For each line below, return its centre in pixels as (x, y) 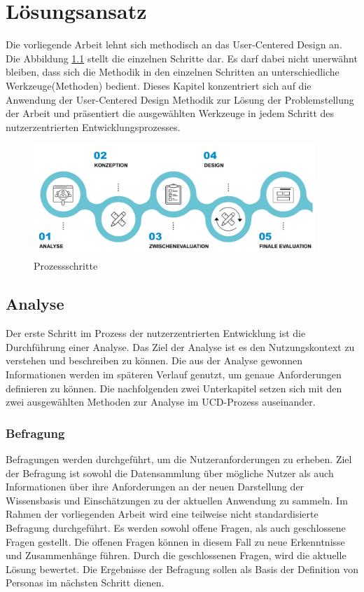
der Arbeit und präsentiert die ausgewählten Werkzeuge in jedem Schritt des (170, 113)
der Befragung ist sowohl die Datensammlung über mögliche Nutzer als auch (170, 473)
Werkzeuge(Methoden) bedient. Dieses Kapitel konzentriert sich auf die (159, 85)
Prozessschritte (66, 266)
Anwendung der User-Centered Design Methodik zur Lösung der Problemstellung (180, 99)
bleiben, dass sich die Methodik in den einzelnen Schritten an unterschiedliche (173, 72)
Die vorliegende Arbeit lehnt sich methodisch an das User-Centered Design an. (174, 44)
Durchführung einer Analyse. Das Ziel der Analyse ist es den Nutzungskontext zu (180, 346)
